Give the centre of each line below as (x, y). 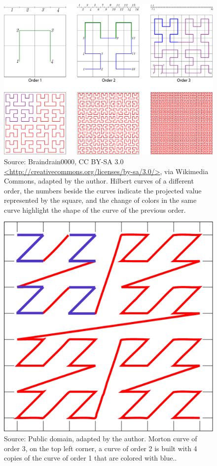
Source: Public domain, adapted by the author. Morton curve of (101, 439)
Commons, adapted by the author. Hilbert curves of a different (99, 181)
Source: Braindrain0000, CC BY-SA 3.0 (64, 161)
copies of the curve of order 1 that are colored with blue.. (90, 458)
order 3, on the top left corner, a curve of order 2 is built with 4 (101, 448)
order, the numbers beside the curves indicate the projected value (103, 190)
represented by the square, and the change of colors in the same (100, 200)
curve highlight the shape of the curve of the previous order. (95, 210)
